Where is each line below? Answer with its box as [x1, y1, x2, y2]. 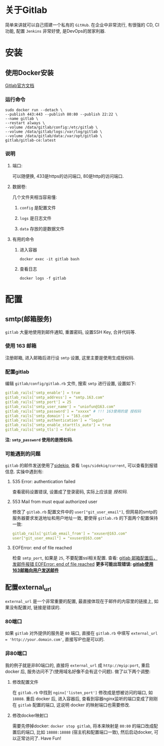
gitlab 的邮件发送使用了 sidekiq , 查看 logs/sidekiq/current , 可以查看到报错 [5, 462, 158, 468]
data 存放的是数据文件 [19, 226, 65, 232]
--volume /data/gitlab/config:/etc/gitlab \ [5, 125, 98, 130]
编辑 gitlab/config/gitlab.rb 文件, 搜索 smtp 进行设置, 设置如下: [5, 381, 136, 387]
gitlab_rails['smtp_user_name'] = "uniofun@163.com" [5, 404, 116, 409]
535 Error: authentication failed [12, 479, 75, 485]
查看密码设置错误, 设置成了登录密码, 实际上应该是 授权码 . [12, 489, 128, 495]
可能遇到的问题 [5, 450, 41, 457]
